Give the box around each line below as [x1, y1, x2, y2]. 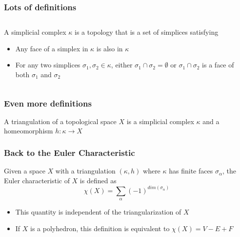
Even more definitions [4, 97, 92, 109]
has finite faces [169, 166, 213, 176]
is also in [96, 43, 123, 53]
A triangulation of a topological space [4, 116, 117, 126]
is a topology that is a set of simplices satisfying [75, 27, 219, 37]
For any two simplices [15, 60, 80, 70]
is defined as [80, 175, 117, 185]
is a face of [202, 60, 234, 70]
